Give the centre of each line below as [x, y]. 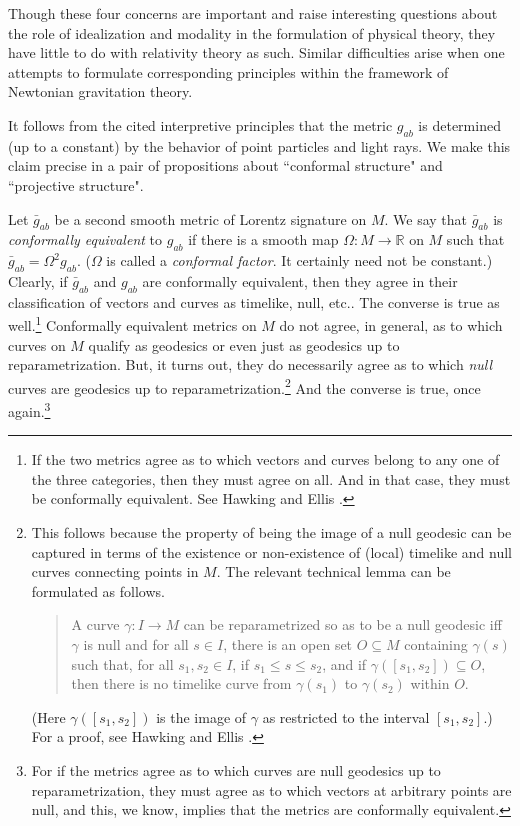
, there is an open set [288, 644]
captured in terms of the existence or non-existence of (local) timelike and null [272, 551]
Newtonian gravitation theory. [100, 91]
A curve [95, 624]
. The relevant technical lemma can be [333, 571]
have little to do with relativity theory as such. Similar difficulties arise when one [256, 52]
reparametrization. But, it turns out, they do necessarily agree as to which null [250, 364]
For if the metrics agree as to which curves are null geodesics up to [236, 769]
